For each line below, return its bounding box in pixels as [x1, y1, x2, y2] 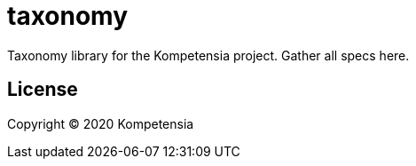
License [7, 78, 78, 101]
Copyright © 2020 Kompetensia [7, 115, 194, 131]
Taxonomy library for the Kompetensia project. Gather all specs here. [7, 47, 410, 63]
